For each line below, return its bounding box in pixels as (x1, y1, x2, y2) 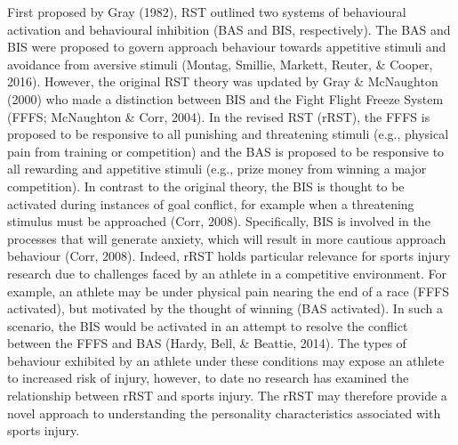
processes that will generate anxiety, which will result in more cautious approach (7, 229, 446, 247)
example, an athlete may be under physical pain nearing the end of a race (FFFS (7, 281, 450, 300)
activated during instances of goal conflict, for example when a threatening (7, 194, 414, 213)
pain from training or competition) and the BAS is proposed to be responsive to (7, 142, 445, 160)
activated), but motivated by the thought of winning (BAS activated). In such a (7, 299, 443, 318)
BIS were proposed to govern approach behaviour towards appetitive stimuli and (7, 37, 446, 56)
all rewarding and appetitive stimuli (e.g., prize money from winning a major (7, 159, 427, 178)
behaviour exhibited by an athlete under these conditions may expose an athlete (7, 351, 445, 369)
